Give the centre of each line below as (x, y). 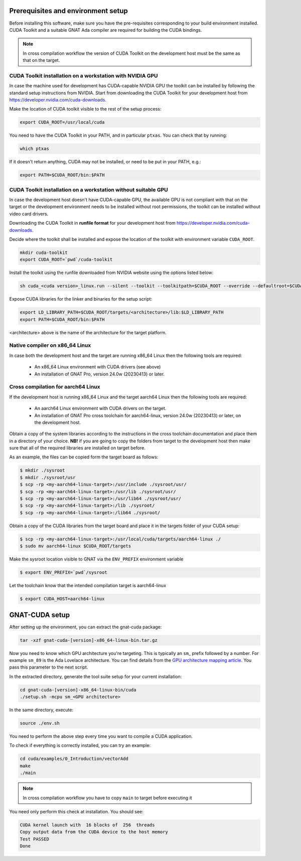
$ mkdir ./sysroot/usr (48, 477)
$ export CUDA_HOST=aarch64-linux (62, 599)
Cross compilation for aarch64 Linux (55, 387)
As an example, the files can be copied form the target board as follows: (84, 457)
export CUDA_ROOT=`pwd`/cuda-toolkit (66, 260)
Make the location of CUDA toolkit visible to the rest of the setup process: (85, 109)
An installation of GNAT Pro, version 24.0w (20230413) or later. (100, 374)
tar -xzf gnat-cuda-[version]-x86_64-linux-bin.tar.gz (89, 640)
